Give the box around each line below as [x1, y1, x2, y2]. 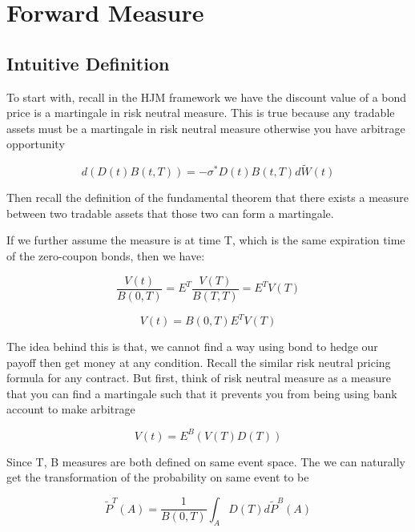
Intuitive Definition [6, 50, 170, 75]
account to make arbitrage [6, 401, 135, 417]
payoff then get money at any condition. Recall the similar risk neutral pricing [6, 353, 391, 370]
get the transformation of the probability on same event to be [6, 469, 309, 486]
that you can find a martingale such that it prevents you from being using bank [6, 385, 397, 401]
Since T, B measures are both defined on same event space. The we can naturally [6, 453, 405, 470]
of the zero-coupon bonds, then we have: [6, 247, 205, 264]
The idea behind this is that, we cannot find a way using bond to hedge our [6, 338, 378, 355]
